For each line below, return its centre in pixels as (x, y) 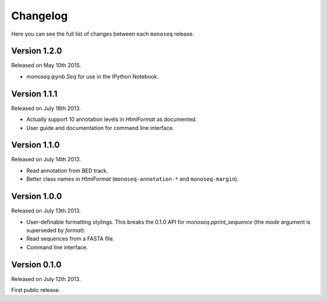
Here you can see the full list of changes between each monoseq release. (103, 34)
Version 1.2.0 (37, 51)
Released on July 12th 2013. (46, 279)
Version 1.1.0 (35, 145)
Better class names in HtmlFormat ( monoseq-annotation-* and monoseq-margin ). (133, 179)
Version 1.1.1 (34, 94)
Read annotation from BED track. (67, 170)
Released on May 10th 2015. (46, 65)
